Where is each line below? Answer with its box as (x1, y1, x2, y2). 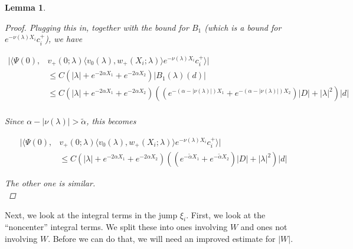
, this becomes (86, 115, 136, 127)
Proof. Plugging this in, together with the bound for (5, 21, 189, 33)
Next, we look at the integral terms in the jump (5, 208, 178, 221)
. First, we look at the (186, 208, 266, 221)
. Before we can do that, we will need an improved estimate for (48, 232, 276, 244)
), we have (45, 33, 83, 45)
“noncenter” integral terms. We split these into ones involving (5, 221, 228, 233)
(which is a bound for (204, 21, 282, 33)
